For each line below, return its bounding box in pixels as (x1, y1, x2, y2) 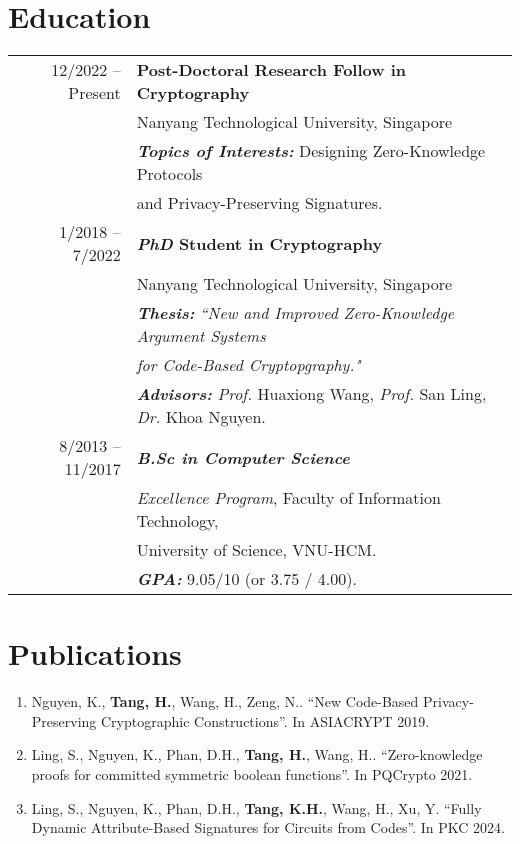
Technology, (136, 509, 219, 533)
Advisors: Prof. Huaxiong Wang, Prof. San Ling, (136, 382, 487, 406)
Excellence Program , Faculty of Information (136, 486, 441, 510)
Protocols (136, 162, 203, 186)
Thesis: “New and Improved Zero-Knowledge (136, 301, 455, 325)
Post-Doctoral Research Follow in (136, 58, 406, 82)
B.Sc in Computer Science (136, 445, 350, 469)
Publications (8, 633, 182, 674)
